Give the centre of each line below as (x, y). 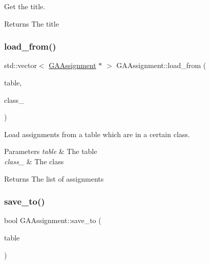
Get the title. (25, 6)
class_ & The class (34, 161)
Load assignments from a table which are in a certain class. (97, 134)
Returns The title (31, 23)
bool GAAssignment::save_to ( (53, 220)
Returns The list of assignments (54, 178)
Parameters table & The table (51, 151)
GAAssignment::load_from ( (161, 65)
